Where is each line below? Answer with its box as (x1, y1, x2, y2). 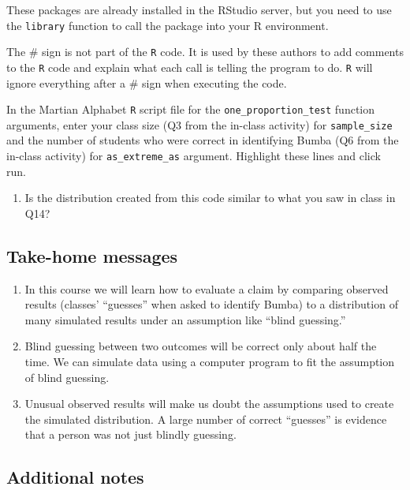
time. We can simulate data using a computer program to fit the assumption (24, 353, 395, 370)
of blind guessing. (24, 368, 110, 385)
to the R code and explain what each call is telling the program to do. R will (6, 58, 373, 75)
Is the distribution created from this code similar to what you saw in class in (24, 189, 396, 206)
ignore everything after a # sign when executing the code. (6, 74, 287, 91)
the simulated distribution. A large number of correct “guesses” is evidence (24, 410, 387, 427)
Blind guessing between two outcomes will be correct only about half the (24, 338, 377, 354)
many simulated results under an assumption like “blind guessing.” (24, 311, 346, 327)
